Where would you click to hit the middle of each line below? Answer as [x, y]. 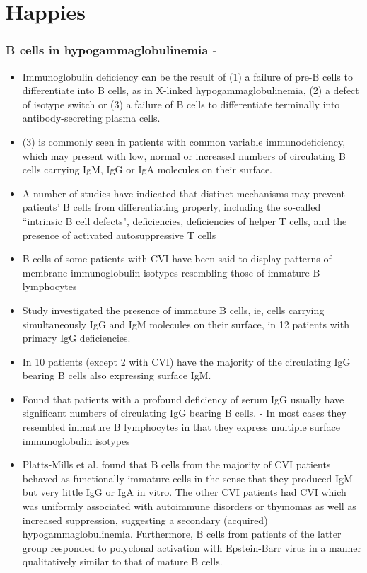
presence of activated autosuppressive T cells [119, 235]
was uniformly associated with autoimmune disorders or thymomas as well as [189, 506]
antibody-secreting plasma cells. [91, 118]
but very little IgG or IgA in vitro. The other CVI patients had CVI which [184, 492]
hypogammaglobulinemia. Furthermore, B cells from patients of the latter [182, 534]
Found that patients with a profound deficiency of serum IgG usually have [183, 399]
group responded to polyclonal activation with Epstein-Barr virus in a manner [192, 547]
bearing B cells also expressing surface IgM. [117, 375]
